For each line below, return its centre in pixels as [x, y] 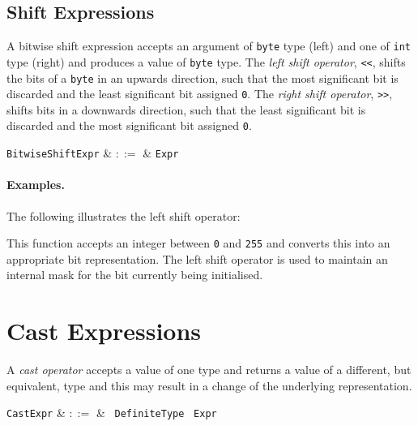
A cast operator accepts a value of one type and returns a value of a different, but [209, 370]
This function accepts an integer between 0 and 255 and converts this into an [198, 243]
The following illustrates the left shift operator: [124, 215]
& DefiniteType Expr [156, 413]
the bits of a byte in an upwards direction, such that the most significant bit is [203, 77]
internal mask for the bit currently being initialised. [135, 275]
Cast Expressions [104, 331]
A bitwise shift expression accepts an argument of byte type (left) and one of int [209, 46]
